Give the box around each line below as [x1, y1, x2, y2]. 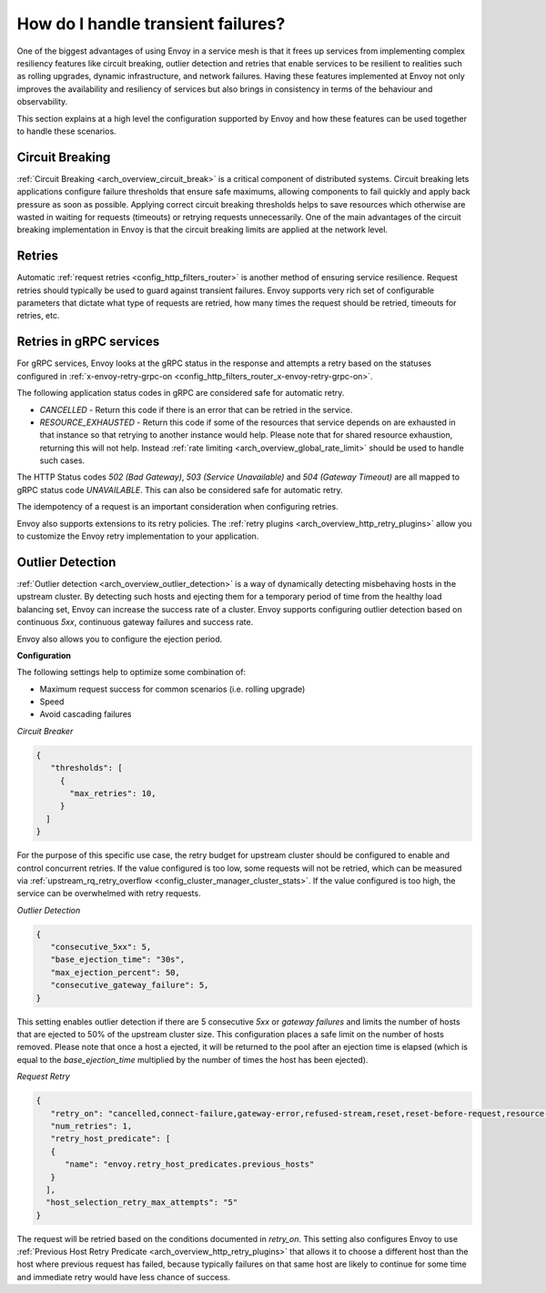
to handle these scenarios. [16, 126, 117, 136]
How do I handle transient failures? [16, 14, 286, 34]
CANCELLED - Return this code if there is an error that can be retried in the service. [39, 404, 353, 415]
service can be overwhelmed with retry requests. [16, 888, 201, 899]
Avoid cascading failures [39, 709, 132, 720]
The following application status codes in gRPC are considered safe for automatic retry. [16, 388, 345, 399]
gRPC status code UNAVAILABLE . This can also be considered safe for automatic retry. [16, 484, 343, 495]
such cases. [39, 455, 86, 466]
